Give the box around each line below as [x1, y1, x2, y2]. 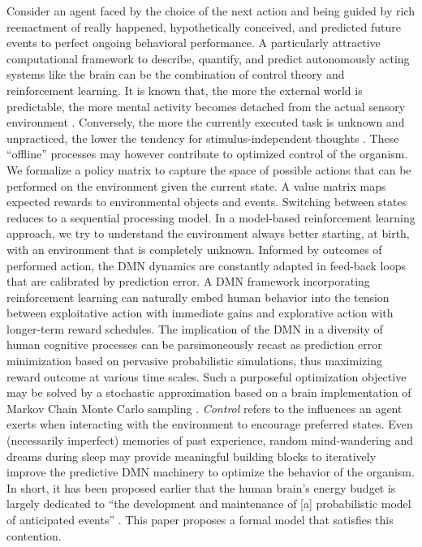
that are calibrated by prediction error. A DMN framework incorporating [6, 273, 370, 290]
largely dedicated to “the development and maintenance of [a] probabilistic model [6, 495, 411, 512]
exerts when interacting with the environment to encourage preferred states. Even [6, 416, 413, 433]
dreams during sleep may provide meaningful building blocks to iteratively [6, 447, 377, 464]
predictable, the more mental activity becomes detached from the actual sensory [6, 97, 406, 114]
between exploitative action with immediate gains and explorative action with [6, 304, 394, 321]
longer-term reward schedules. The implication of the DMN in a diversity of [6, 320, 383, 337]
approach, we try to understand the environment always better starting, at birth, [6, 225, 410, 242]
